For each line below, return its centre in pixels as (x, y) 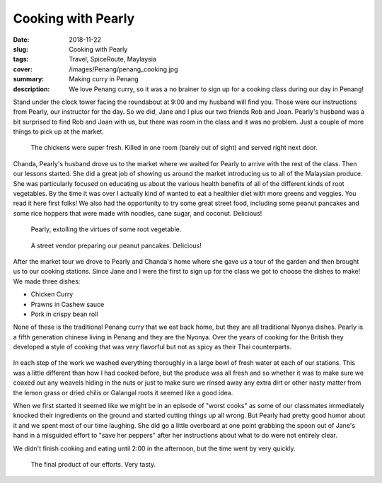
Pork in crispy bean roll (64, 314)
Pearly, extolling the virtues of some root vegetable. (106, 229)
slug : (21, 49)
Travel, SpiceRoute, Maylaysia (113, 59)
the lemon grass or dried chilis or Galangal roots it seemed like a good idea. (123, 392)
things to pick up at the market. (58, 132)
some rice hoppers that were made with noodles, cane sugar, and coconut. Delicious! (138, 213)
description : (31, 89)
